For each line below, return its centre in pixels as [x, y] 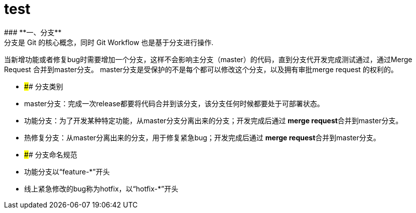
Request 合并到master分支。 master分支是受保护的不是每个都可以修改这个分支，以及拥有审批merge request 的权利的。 [201, 69]
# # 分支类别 [44, 86]
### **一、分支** [33, 32]
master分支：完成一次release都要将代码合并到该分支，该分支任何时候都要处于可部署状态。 [174, 103]
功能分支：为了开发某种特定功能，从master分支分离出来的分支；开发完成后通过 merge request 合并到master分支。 [214, 120]
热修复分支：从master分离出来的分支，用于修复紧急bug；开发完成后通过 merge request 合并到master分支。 [202, 137]
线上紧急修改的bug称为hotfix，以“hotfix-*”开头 [101, 188]
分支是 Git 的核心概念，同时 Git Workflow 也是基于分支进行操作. [109, 42]
